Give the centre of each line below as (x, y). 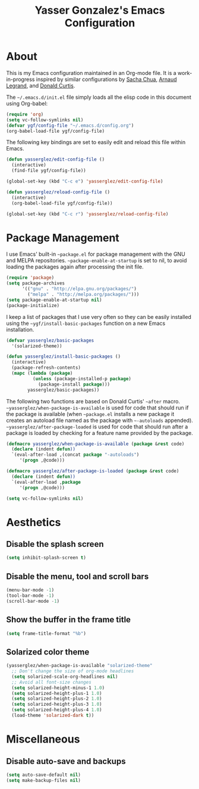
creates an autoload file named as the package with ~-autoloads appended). (99, 420)
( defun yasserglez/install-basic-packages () (63, 357)
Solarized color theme (48, 652)
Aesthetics (34, 522)
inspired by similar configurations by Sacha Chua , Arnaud (106, 79)
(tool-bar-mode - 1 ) (30, 596)
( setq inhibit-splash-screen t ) (46, 558)
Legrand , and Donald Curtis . (41, 85)
